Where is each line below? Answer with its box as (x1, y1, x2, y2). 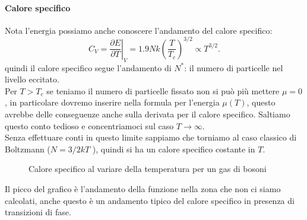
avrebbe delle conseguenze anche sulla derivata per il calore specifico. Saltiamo (5, 108, 290, 120)
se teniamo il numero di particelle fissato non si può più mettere (46, 84, 280, 97)
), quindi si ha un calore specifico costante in (92, 142, 255, 155)
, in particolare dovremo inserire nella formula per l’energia (5, 96, 220, 109)
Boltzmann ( (5, 142, 50, 155)
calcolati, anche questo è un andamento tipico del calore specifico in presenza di (5, 194, 295, 206)
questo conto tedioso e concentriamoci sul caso (5, 119, 174, 132)
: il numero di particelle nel (184, 61, 283, 74)
